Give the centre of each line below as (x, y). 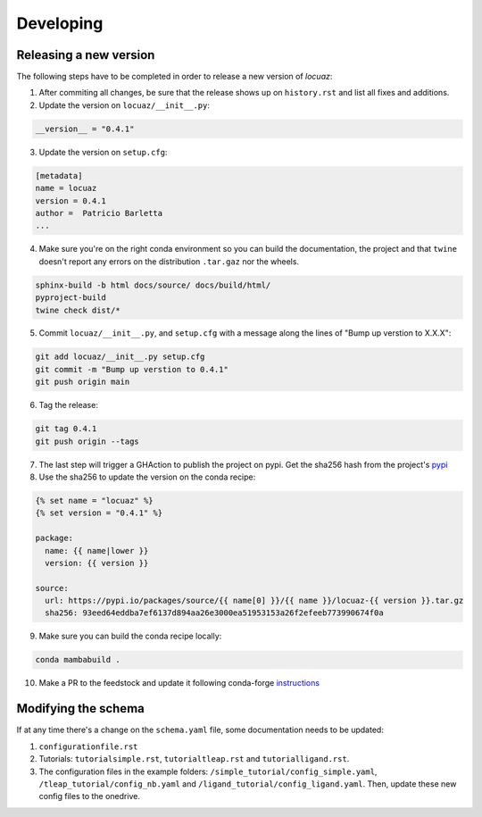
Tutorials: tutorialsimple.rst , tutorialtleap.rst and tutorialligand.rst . (194, 759)
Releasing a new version (86, 55)
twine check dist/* (78, 310)
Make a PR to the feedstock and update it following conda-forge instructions (179, 683)
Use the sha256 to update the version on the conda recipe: (147, 477)
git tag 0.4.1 (66, 429)
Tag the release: (68, 405)
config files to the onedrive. (89, 796)
